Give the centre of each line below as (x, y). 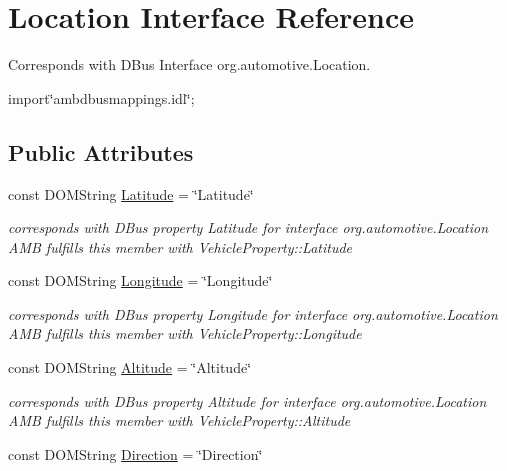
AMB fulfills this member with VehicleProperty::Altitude (179, 420)
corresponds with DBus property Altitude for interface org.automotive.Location (247, 400)
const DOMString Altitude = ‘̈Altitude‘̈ (130, 367)
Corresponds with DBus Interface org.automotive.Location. (189, 64)
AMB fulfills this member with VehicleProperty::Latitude (180, 246)
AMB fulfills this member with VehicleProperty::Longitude (185, 333)
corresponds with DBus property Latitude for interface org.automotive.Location (248, 227)
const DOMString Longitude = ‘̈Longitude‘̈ (140, 280)
